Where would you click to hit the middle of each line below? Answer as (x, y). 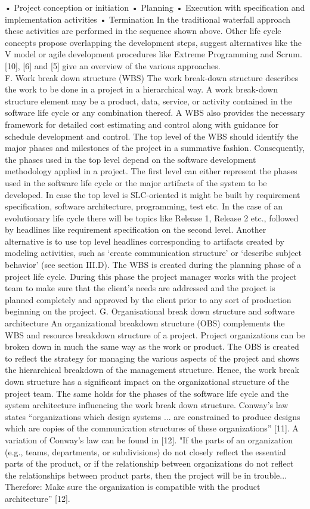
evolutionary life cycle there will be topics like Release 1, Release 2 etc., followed (152, 218)
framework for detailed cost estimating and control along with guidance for (142, 124)
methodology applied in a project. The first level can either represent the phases (151, 171)
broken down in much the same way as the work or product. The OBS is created (152, 346)
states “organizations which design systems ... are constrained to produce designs (153, 416)
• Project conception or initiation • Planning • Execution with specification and (155, 7)
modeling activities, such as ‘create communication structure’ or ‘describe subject (154, 253)
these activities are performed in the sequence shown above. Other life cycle (143, 31)
